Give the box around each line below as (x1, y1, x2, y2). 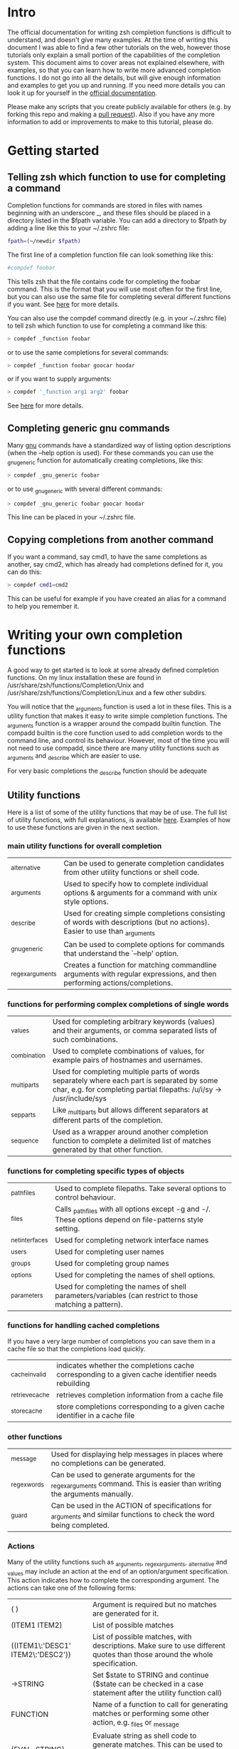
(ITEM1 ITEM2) (11, 1621, 63, 1631)
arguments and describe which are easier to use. (7, 751, 142, 761)
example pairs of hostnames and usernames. (52, 1055, 203, 1065)
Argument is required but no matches (92, 1600, 217, 1610)
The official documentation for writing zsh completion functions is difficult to (7, 28, 232, 36)
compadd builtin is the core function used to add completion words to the (7, 729, 223, 737)
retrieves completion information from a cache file (56, 1389, 224, 1399)
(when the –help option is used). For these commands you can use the (7, 449, 214, 457)
